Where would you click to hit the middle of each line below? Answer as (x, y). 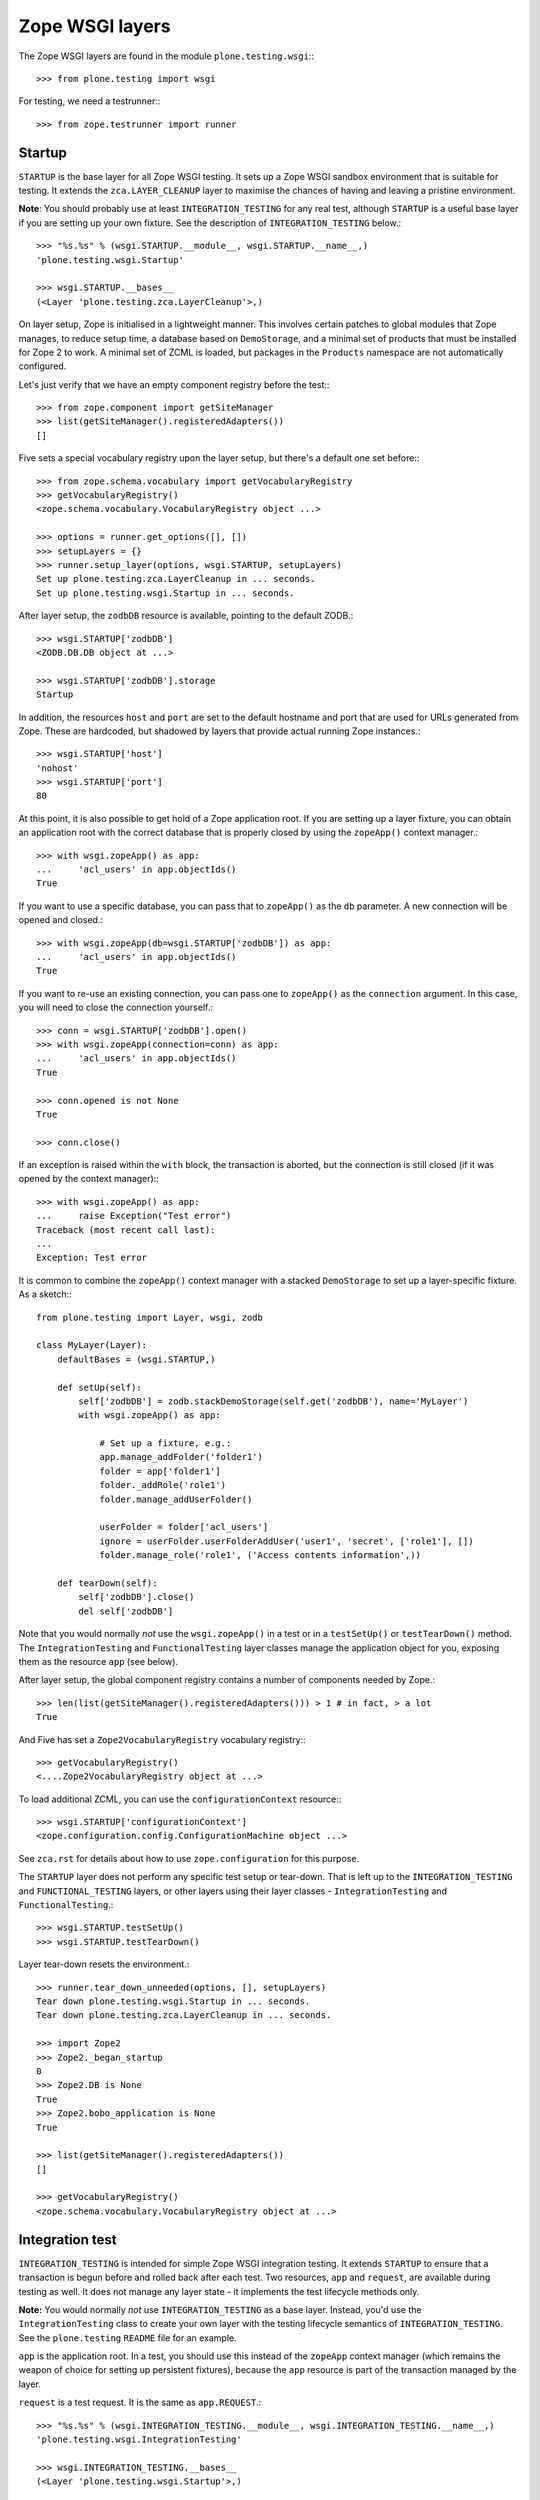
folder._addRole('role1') (163, 1485)
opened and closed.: (61, 920)
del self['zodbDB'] (126, 1611)
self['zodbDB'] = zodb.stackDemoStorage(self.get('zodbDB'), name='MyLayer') (273, 1401)
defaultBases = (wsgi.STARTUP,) (136, 1359)
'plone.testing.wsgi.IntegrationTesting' (139, 2439)
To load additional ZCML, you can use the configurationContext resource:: (180, 1799)
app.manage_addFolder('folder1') (181, 1457)
